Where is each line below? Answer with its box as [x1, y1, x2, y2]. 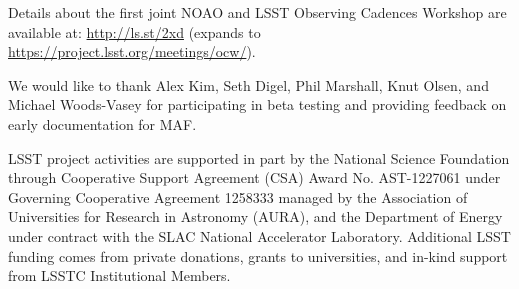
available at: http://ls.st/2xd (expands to [8, 21, 261, 42]
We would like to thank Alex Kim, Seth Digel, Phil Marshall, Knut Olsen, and [8, 74, 489, 95]
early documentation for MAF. [8, 113, 197, 134]
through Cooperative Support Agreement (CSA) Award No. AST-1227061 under [8, 167, 501, 188]
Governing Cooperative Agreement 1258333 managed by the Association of [8, 186, 468, 207]
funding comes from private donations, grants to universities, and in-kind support [8, 245, 508, 266]
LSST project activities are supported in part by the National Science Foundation [8, 147, 510, 168]
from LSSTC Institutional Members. [8, 265, 231, 286]
